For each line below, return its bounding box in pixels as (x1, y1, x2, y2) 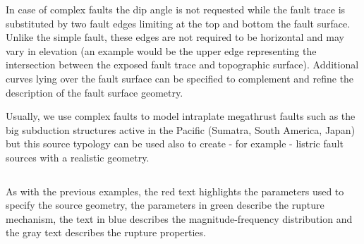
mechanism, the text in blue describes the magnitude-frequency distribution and (6, 211, 353, 226)
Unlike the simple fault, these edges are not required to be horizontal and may (6, 30, 344, 44)
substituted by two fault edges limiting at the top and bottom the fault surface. (6, 16, 351, 30)
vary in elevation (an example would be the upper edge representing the (6, 43, 317, 58)
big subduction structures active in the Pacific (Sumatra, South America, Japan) (6, 122, 356, 137)
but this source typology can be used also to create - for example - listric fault (6, 136, 344, 151)
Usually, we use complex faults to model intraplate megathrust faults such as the (6, 109, 356, 123)
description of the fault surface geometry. (6, 85, 183, 99)
